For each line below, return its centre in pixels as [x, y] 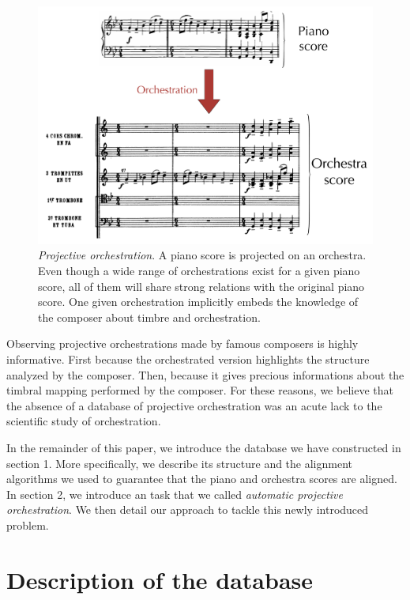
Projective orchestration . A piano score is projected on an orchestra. [202, 255]
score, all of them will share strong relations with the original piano [201, 286]
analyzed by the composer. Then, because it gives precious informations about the [205, 374]
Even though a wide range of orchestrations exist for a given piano [199, 271]
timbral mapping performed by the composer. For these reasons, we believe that [200, 390]
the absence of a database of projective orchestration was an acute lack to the [194, 405]
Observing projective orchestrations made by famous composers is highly [182, 343]
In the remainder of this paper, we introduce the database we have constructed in [204, 448]
